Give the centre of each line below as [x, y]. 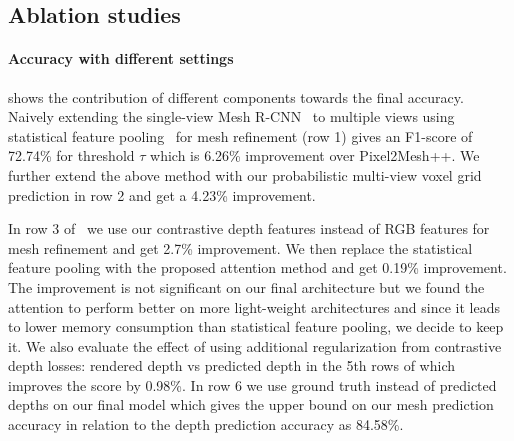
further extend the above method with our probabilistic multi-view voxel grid [245, 174]
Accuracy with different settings [121, 58]
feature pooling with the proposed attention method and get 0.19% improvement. [257, 267]
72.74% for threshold [71, 155]
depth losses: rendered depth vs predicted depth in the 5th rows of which [231, 365]
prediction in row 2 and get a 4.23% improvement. [162, 194]
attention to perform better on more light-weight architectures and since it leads [254, 306]
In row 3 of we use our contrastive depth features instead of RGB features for [249, 228]
